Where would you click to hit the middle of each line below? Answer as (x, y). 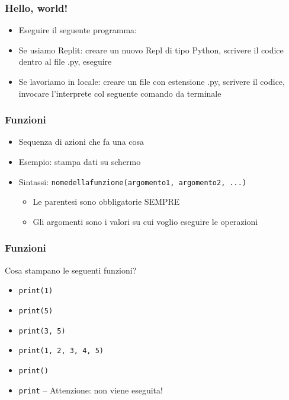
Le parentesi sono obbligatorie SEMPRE (106, 201)
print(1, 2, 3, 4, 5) (61, 351)
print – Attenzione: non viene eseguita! (91, 390)
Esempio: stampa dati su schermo (80, 161)
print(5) (36, 311)
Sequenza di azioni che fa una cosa (81, 142)
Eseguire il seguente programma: (78, 30)
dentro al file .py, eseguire (65, 61)
